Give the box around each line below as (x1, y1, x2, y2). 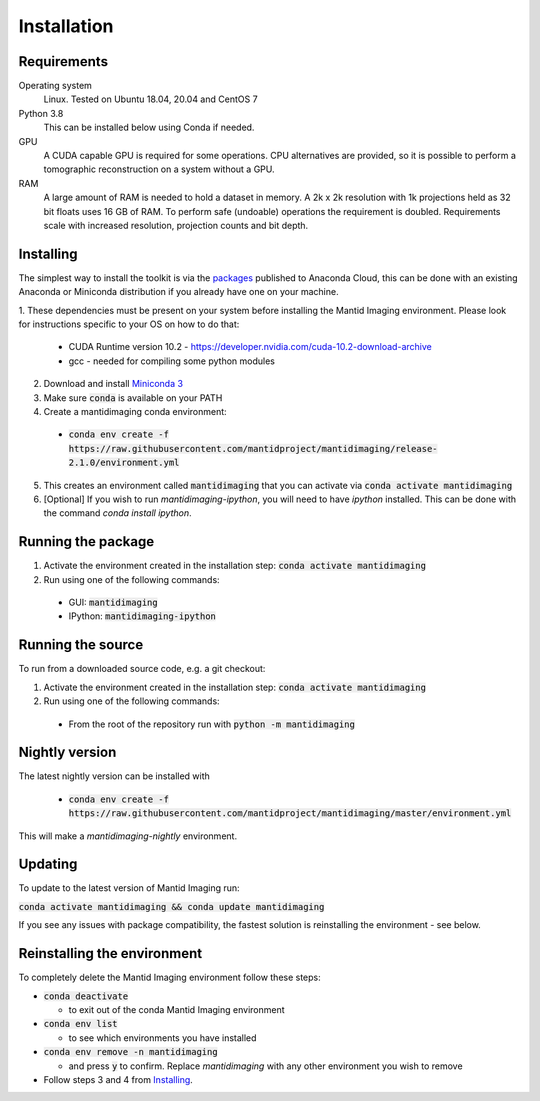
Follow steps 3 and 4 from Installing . (43, 1073, 194, 1085)
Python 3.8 (18, 107, 64, 119)
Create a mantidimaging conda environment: (43, 406, 227, 417)
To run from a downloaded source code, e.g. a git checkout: (18, 663, 266, 675)
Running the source (18, 636, 144, 654)
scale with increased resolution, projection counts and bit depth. (43, 219, 309, 231)
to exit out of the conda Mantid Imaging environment (68, 1003, 285, 1015)
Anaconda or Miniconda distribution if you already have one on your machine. (18, 286, 339, 298)
